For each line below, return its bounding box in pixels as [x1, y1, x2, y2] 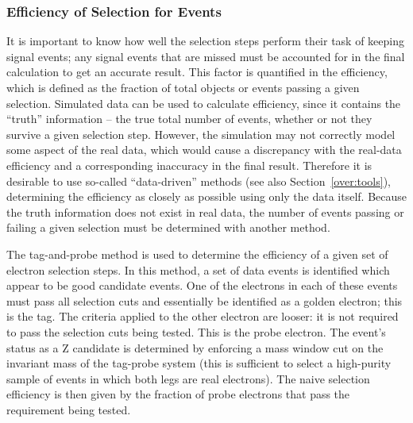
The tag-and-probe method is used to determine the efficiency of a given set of [6, 245, 388, 262]
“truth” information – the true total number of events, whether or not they [6, 110, 372, 127]
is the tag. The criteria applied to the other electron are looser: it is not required [6, 308, 399, 325]
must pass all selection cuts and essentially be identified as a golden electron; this [6, 292, 403, 309]
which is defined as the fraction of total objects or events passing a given [6, 79, 360, 95]
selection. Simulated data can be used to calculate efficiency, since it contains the [6, 94, 401, 111]
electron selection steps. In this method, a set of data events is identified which [6, 261, 390, 278]
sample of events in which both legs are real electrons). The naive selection [6, 370, 370, 386]
